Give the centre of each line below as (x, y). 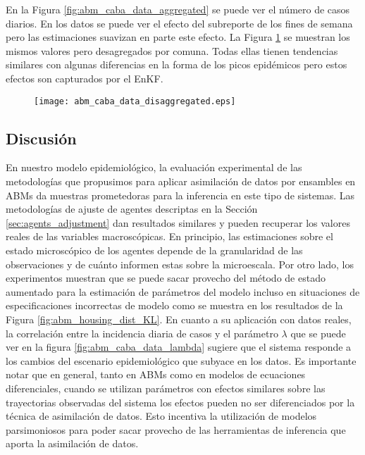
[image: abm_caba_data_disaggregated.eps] (135, 101)
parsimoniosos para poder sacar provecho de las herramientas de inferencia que (176, 429)
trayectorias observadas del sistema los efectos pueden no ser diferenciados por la (180, 402)
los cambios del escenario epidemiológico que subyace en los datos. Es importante (181, 360)
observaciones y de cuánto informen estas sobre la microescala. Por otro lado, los (180, 264)
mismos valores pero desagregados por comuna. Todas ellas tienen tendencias (172, 50)
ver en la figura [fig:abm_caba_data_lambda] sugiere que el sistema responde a (179, 347)
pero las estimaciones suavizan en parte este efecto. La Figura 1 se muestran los (178, 37)
